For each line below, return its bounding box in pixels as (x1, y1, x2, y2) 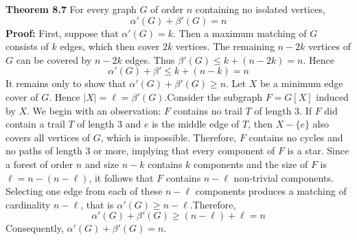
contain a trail (5, 117, 65, 131)
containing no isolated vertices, (195, 2, 325, 16)
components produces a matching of (195, 184, 347, 198)
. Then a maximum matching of (173, 25, 307, 40)
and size (84, 156, 119, 171)
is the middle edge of (152, 117, 240, 131)
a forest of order (5, 156, 73, 171)
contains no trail (173, 103, 242, 117)
